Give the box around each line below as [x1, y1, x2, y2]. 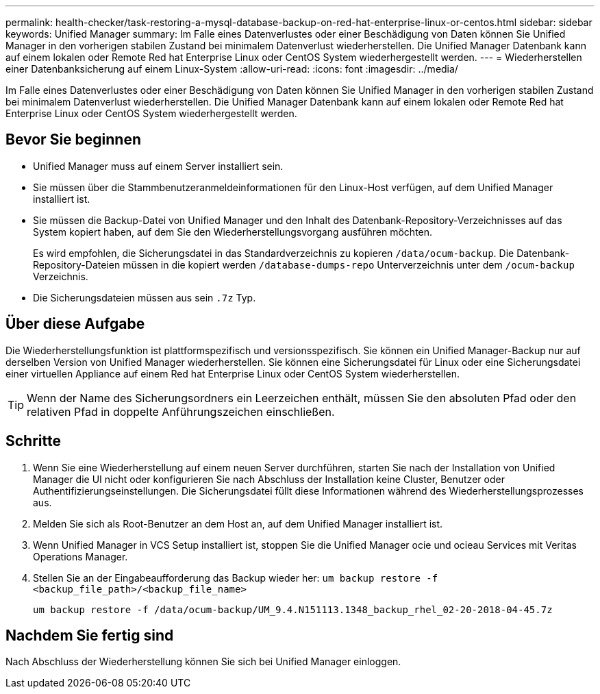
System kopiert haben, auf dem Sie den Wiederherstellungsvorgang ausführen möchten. [33, 225, 433, 238]
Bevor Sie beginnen [5, 131, 142, 149]
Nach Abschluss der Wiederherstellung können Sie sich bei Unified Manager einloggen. [5, 656, 401, 668]
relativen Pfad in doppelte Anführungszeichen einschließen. [27, 404, 335, 419]
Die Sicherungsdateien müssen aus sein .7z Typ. [33, 291, 256, 303]
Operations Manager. [33, 550, 128, 562]
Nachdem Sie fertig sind [5, 626, 174, 644]
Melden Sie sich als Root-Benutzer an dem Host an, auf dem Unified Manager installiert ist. [33, 517, 443, 530]
